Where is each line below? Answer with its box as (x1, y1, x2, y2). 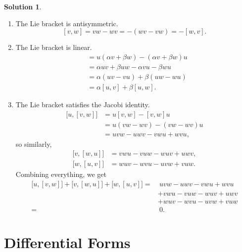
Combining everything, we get (15, 169, 107, 179)
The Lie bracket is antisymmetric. (15, 18, 118, 28)
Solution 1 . (4, 1, 42, 11)
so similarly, (15, 138, 52, 149)
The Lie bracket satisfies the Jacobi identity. (15, 99, 150, 109)
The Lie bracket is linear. (15, 42, 92, 52)
